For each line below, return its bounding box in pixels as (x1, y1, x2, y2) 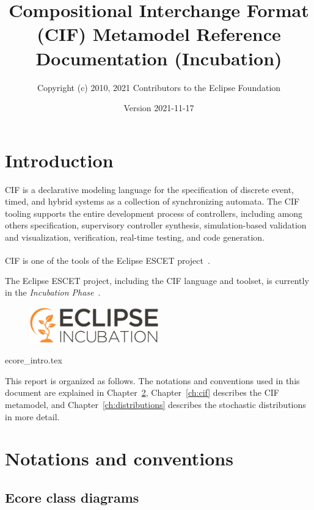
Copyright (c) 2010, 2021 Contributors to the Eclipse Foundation (37, 81, 281, 93)
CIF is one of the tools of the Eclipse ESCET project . (5, 253, 210, 266)
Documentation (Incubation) (35, 45, 282, 70)
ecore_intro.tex (5, 354, 62, 366)
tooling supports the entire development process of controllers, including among (5, 206, 303, 219)
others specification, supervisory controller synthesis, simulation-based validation (5, 219, 307, 231)
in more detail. (5, 410, 60, 423)
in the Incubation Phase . (5, 286, 101, 299)
